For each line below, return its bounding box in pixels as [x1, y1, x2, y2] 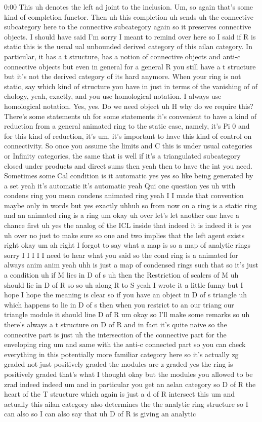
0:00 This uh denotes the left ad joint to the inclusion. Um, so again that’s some [4, 2, 253, 12]
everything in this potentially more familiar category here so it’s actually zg [4, 349, 239, 359]
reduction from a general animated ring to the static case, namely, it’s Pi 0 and [4, 121, 250, 131]
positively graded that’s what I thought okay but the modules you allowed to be [4, 368, 253, 379]
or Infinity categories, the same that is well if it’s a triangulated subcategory [4, 150, 241, 161]
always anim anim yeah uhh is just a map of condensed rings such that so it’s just [4, 259, 258, 270]
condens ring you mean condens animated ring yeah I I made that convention [4, 190, 244, 201]
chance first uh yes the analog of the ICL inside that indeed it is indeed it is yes [4, 220, 251, 231]
